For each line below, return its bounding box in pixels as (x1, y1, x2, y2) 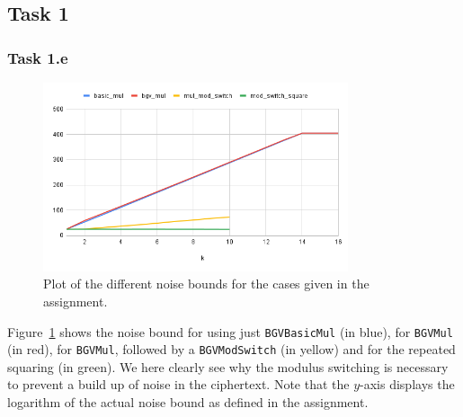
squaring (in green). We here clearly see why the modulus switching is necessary (7, 357, 449, 376)
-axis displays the (360, 375, 455, 394)
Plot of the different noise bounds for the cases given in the (43, 274, 370, 293)
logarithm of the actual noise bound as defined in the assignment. (7, 393, 369, 411)
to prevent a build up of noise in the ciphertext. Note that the (7, 375, 350, 394)
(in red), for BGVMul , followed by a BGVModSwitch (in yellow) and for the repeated (7, 340, 456, 359)
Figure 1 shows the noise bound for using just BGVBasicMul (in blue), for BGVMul (7, 322, 453, 341)
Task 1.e (7, 46, 68, 68)
